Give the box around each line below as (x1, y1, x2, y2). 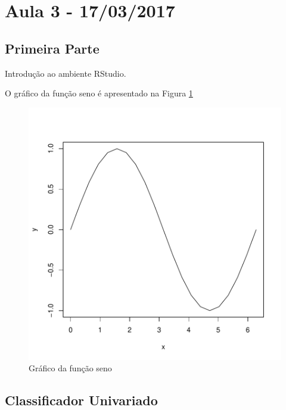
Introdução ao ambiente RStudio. (5, 67, 126, 79)
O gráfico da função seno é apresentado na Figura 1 (5, 87, 193, 99)
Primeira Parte (5, 39, 100, 57)
